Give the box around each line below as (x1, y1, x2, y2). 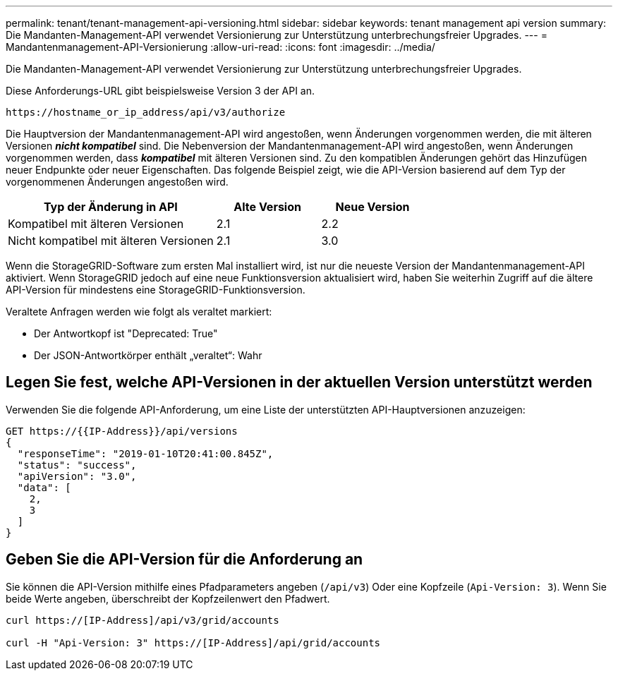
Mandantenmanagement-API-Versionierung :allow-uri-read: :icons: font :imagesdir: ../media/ (6, 41, 435, 53)
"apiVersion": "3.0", (17, 470, 137, 482)
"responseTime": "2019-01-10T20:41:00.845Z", (17, 447, 274, 459)
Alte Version (234, 200, 301, 214)
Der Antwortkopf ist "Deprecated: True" (34, 327, 218, 339)
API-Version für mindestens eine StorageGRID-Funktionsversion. (6, 284, 305, 296)
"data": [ (17, 481, 71, 493)
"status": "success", (17, 459, 137, 471)
